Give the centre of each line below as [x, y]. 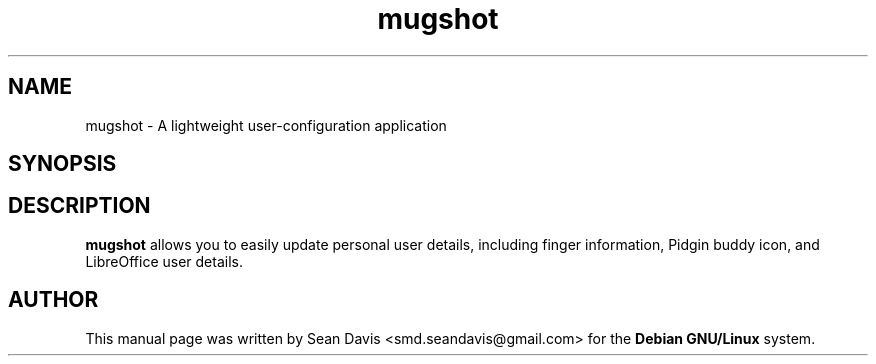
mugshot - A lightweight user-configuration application [266, 125]
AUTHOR [53, 300]
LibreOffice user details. [164, 261]
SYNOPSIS [62, 164]
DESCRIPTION [79, 206]
